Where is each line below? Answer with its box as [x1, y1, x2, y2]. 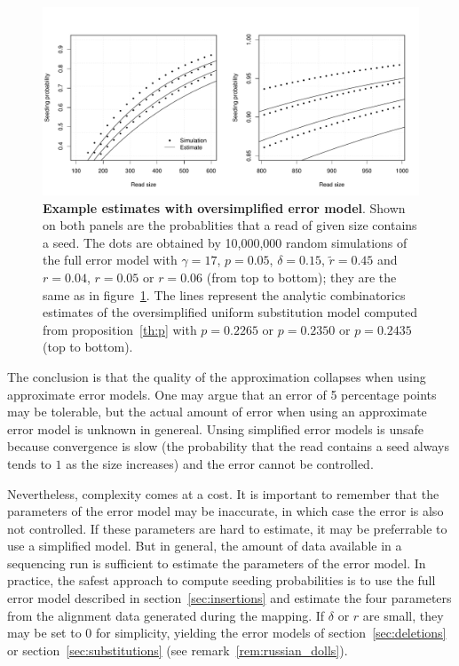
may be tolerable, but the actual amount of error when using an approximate [7, 402, 427, 421]
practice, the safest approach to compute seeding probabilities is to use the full [7, 571, 436, 590]
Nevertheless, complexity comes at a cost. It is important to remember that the [7, 484, 439, 503]
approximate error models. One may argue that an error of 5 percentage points [7, 385, 437, 403]
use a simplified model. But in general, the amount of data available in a [7, 536, 402, 555]
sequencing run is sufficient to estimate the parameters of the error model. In [7, 553, 426, 572]
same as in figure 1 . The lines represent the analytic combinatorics [43, 285, 406, 304]
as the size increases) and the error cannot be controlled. [66, 454, 374, 472]
